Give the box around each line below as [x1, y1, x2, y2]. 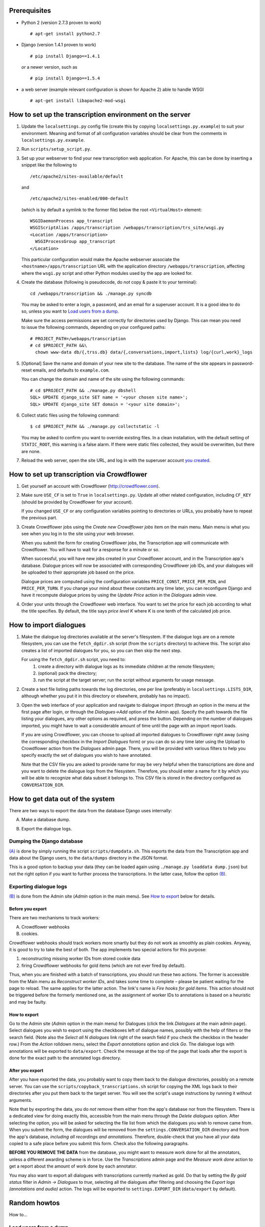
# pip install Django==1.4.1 [30, 53, 100, 59]
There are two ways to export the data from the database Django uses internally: [9, 807, 172, 813]
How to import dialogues [9, 621, 86, 629]
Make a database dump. [21, 817, 71, 823]
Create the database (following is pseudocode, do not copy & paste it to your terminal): [21, 279, 197, 285]
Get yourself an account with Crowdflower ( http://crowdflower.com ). [21, 483, 160, 489]
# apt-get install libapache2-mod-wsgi [30, 98, 126, 104]
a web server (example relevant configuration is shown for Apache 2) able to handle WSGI [21, 86, 204, 92]
